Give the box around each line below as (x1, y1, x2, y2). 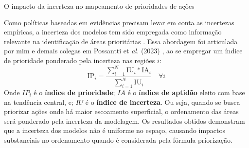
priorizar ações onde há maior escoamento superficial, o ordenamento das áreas (4, 106, 239, 116)
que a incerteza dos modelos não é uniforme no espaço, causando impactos (4, 125, 226, 135)
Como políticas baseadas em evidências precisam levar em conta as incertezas (4, 17, 234, 27)
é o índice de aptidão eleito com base (127, 87, 245, 98)
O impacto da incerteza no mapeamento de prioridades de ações (4, 1, 195, 11)
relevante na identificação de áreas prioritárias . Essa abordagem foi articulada (4, 36, 238, 46)
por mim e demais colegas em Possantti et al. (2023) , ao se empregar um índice (4, 46, 243, 56)
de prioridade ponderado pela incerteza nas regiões (4, 55, 155, 65)
